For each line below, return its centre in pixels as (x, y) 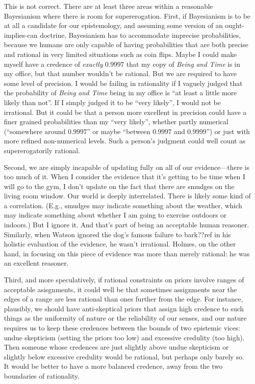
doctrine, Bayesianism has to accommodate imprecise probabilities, (140, 35)
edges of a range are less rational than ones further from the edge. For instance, (124, 299)
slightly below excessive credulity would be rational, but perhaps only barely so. (124, 356)
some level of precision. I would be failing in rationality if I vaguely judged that (123, 83)
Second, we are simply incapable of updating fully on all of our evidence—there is (127, 167)
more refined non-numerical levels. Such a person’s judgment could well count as (125, 141)
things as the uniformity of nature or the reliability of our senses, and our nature (125, 318)
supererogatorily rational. (42, 150)
